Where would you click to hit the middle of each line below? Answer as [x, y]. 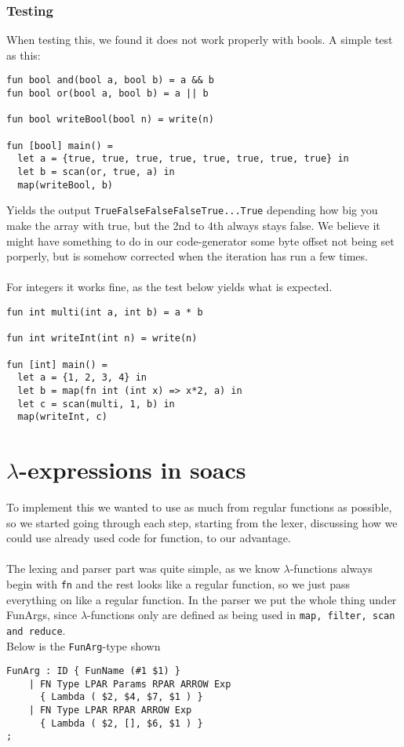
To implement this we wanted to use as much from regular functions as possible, [199, 507]
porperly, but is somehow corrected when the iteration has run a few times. [187, 256]
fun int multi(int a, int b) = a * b [105, 312]
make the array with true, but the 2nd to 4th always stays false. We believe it [193, 225]
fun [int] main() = [57, 364]
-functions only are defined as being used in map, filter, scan [241, 615]
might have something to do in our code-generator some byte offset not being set [200, 240]
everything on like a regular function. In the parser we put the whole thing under [202, 599]
